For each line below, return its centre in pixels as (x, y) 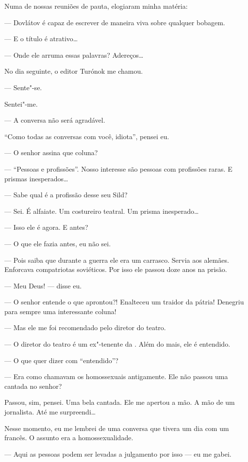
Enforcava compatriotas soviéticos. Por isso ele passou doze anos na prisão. (116, 269)
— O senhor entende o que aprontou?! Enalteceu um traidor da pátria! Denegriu (124, 302)
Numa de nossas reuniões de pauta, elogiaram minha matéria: (96, 6)
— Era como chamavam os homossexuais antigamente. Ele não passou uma (116, 376)
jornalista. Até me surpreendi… (50, 412)
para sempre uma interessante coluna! (60, 311)
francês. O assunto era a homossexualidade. (69, 438)
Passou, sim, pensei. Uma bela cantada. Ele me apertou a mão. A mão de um (120, 402)
